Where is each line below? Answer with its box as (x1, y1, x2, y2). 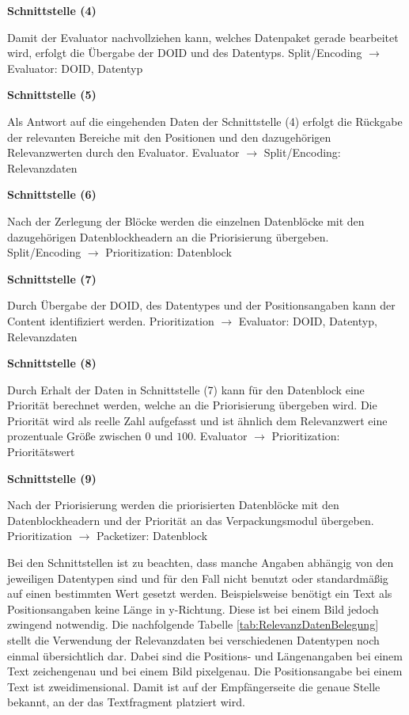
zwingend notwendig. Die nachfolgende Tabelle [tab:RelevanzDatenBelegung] (7, 616, 379, 633)
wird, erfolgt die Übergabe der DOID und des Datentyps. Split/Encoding (7, 44, 362, 61)
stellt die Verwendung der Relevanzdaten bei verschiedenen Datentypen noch (7, 632, 380, 648)
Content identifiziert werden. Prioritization (7, 312, 214, 329)
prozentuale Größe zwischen (7, 428, 142, 444)
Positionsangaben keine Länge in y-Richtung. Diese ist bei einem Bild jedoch (7, 600, 379, 617)
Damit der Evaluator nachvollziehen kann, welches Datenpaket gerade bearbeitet (7, 29, 399, 45)
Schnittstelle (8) (7, 355, 97, 371)
